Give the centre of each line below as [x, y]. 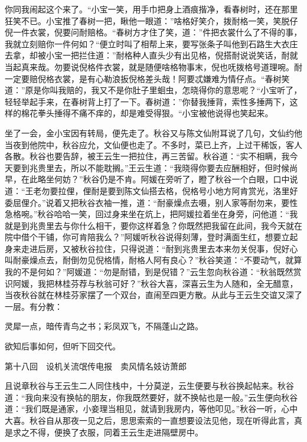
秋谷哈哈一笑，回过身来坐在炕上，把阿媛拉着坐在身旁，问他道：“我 [168, 214]
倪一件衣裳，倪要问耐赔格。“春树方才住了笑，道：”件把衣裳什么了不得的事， [153, 32]
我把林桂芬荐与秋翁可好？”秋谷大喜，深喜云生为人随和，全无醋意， [168, 283]
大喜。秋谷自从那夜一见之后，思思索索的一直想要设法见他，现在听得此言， [149, 420]
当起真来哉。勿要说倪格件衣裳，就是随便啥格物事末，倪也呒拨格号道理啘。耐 [153, 66]
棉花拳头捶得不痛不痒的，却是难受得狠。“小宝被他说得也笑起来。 [147, 113]
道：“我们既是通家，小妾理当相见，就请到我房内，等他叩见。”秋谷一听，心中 [151, 409]
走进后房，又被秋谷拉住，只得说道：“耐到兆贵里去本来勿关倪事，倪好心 [159, 248]
